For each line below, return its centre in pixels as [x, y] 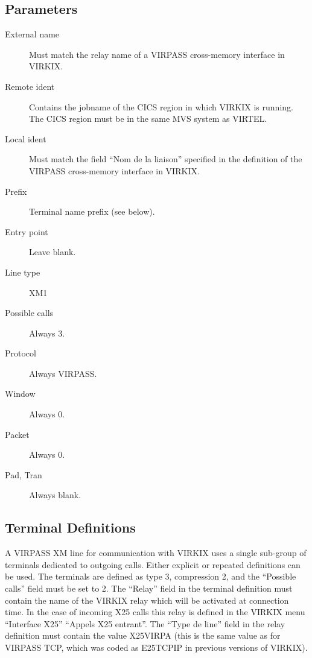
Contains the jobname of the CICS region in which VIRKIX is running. [161, 106]
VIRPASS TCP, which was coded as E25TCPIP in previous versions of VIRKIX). [156, 647]
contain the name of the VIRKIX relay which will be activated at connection [147, 600]
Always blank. [55, 495]
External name [32, 34]
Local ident [26, 138]
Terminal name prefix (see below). [92, 211]
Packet [17, 434]
